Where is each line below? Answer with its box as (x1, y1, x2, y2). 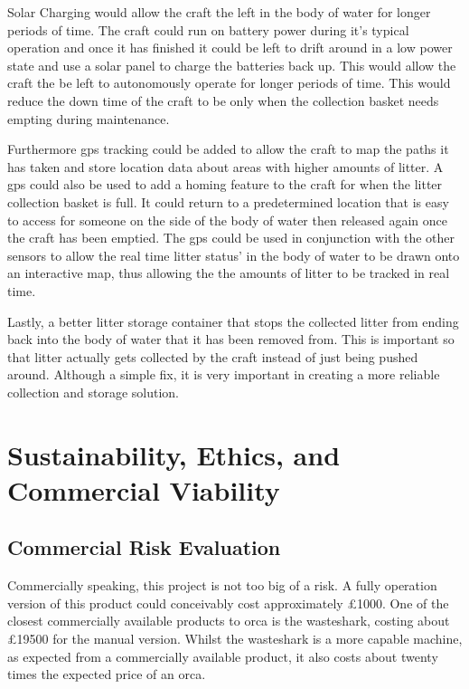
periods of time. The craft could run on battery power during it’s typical (7, 20, 409, 39)
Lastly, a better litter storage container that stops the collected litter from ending (7, 311, 459, 330)
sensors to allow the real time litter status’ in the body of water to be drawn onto (7, 245, 460, 264)
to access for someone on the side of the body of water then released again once (7, 210, 447, 229)
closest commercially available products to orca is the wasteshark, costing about (7, 611, 450, 630)
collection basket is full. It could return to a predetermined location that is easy (7, 192, 449, 211)
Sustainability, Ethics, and (7, 435, 341, 473)
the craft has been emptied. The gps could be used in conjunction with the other (7, 228, 455, 247)
